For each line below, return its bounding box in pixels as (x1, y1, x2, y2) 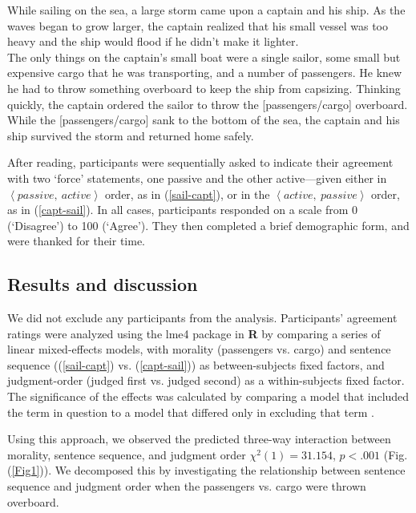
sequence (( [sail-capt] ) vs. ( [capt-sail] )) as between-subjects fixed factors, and (7, 356, 385, 373)
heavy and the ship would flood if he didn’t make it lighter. (7, 33, 299, 50)
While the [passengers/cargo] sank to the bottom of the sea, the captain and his (7, 111, 400, 128)
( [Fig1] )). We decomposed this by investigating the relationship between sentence (7, 462, 406, 479)
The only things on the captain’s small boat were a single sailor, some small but (7, 48, 401, 65)
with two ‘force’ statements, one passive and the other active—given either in (7, 169, 387, 186)
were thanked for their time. (7, 232, 146, 249)
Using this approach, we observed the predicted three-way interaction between (7, 430, 391, 447)
